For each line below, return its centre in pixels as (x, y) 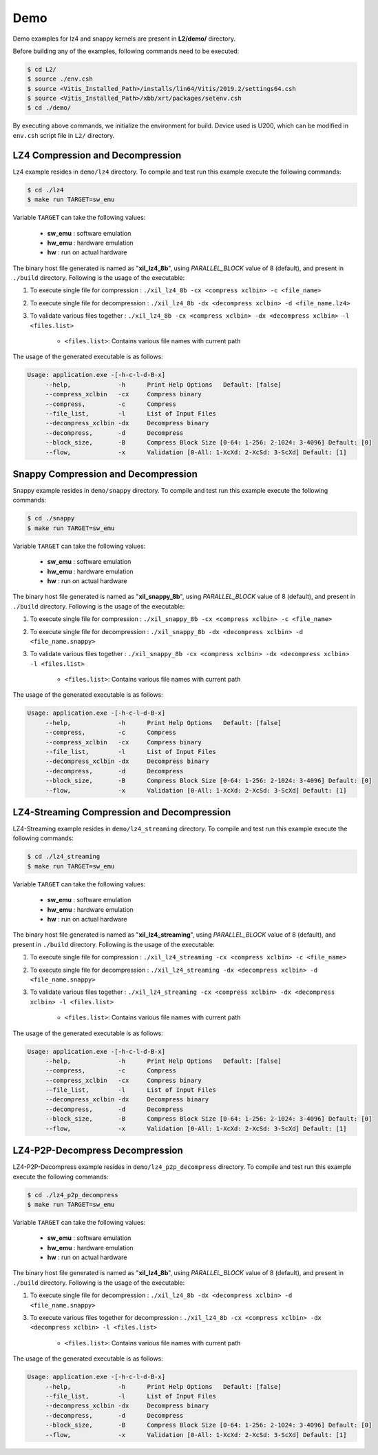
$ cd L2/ (42, 69)
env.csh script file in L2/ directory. (64, 135)
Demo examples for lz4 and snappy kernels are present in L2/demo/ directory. (124, 39)
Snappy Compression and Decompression (105, 474)
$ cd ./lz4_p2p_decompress (73, 1195)
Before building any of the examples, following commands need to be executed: (126, 51)
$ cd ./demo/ (49, 108)
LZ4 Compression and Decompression (97, 155)
